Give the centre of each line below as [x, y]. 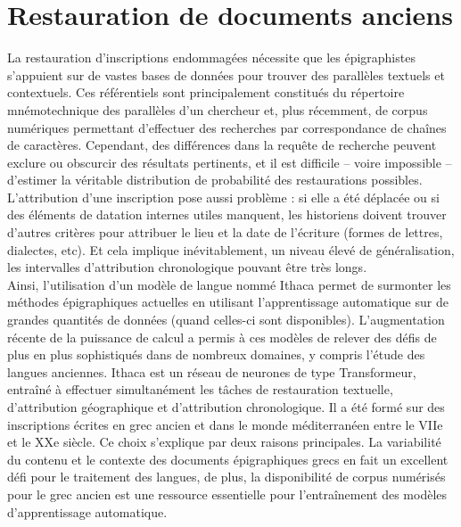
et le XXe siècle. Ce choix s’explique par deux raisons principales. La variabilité [224, 442]
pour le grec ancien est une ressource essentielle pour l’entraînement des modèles [227, 494]
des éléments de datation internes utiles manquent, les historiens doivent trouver [227, 214]
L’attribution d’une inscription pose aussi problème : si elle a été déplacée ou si [223, 197]
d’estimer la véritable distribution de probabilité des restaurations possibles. [215, 180]
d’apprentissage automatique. [87, 511]
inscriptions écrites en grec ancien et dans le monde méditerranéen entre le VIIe [225, 424]
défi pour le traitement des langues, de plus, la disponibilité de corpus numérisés [226, 477]
